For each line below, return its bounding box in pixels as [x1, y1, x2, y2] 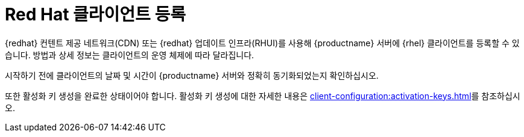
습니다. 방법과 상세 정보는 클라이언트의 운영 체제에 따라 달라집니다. [5, 49, 254, 60]
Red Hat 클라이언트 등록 [5, 4, 186, 25]
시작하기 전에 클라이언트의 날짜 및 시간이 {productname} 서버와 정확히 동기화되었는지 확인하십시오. [5, 70, 379, 81]
